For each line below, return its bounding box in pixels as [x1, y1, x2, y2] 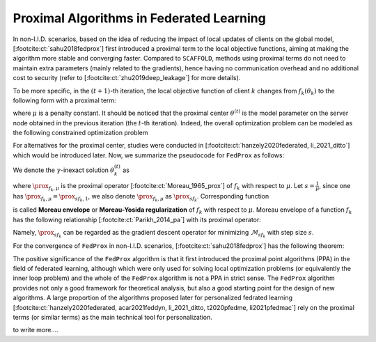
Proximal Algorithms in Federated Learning [13, 10, 266, 26]
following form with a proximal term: [13, 96, 116, 104]
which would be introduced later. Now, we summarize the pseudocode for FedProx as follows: [13, 150, 285, 160]
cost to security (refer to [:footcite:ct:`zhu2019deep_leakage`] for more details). [13, 74, 241, 82]
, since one [319, 181, 351, 189]
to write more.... [13, 326, 58, 334]
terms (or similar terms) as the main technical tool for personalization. [13, 313, 212, 321]
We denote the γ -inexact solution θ [13, 166, 115, 174]
